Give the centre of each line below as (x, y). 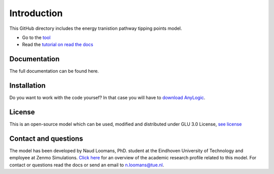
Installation (27, 86)
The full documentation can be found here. (54, 71)
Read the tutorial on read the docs (58, 45)
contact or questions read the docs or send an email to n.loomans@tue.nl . (87, 165)
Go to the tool (36, 37)
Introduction (36, 13)
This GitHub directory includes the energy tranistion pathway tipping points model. (96, 28)
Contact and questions (46, 138)
